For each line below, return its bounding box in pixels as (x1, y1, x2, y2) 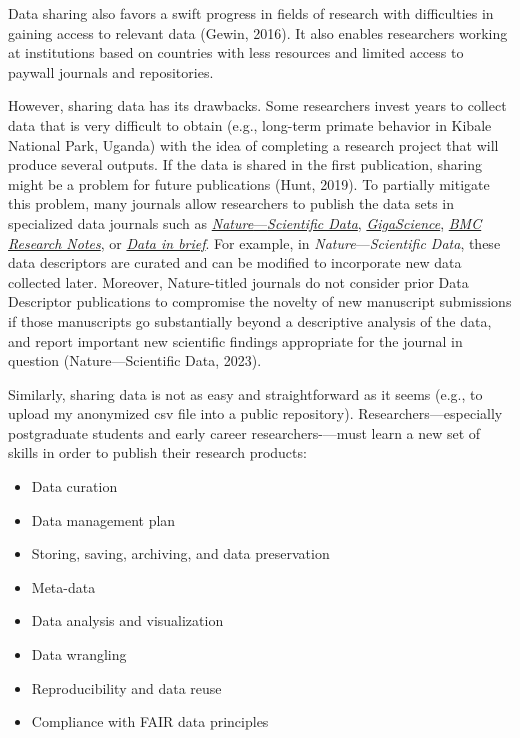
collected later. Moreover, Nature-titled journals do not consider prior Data (8, 271, 469, 292)
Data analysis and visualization (31, 610, 224, 631)
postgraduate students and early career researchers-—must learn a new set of (8, 422, 481, 443)
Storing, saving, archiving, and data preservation (31, 543, 330, 564)
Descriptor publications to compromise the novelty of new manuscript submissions (8, 291, 512, 312)
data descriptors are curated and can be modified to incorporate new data (8, 252, 462, 273)
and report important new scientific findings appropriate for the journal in (8, 330, 463, 351)
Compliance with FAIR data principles (31, 711, 269, 732)
